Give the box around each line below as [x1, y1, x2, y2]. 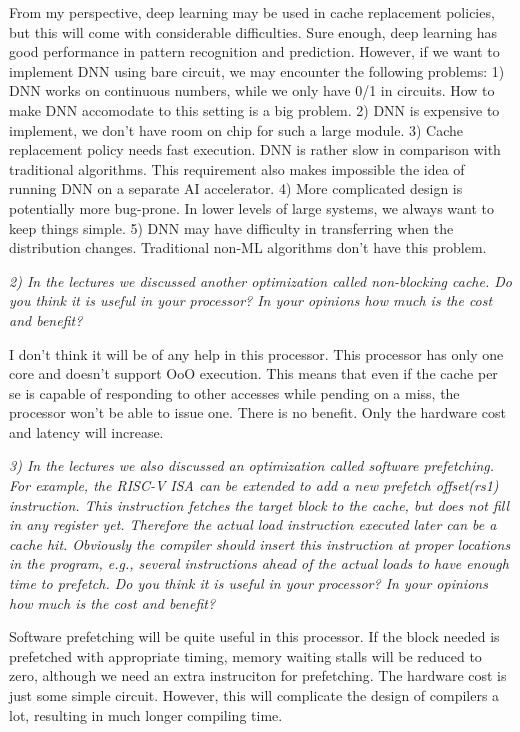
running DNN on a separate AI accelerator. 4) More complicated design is [9, 178, 463, 199]
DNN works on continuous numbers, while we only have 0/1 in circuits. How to [9, 80, 495, 101]
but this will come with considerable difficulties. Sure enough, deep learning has [9, 21, 498, 42]
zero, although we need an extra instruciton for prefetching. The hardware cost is [9, 665, 507, 686]
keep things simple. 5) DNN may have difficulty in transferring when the [9, 217, 454, 238]
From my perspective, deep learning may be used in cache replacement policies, [9, 2, 495, 22]
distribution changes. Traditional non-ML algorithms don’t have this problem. [9, 237, 487, 258]
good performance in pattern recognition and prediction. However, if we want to [9, 41, 500, 62]
